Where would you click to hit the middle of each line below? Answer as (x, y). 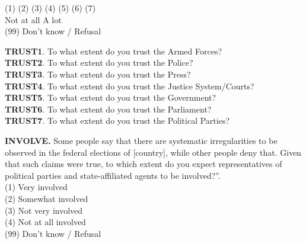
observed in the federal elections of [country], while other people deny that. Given (153, 152)
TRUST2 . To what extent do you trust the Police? (99, 62)
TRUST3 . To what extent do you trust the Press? (98, 74)
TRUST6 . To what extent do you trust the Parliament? (108, 109)
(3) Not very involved (44, 210)
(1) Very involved (36, 187)
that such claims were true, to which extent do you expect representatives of (144, 164)
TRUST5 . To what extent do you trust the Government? (111, 97)
